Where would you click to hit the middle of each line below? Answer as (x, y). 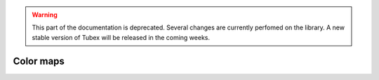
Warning (45, 15)
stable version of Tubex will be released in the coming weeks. (121, 37)
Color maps (39, 61)
